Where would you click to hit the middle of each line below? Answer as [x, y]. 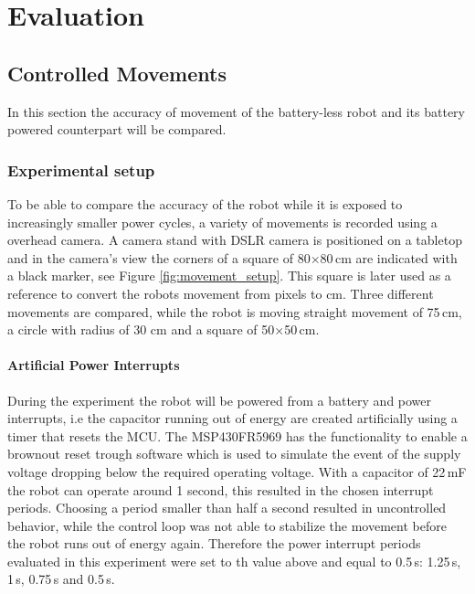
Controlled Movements [117, 73]
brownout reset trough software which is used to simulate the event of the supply [234, 454]
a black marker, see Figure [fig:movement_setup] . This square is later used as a [229, 276]
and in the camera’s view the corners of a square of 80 [159, 257]
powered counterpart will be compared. [117, 129]
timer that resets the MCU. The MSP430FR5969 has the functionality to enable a [237, 435]
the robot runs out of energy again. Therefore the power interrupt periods [214, 543]
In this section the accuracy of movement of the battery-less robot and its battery [237, 111]
